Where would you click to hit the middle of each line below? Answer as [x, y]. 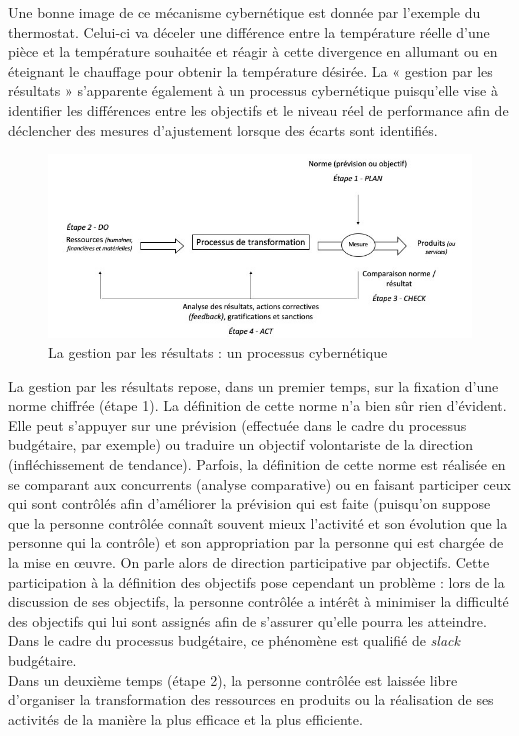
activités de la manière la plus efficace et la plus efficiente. [185, 718]
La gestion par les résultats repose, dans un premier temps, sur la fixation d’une [253, 385]
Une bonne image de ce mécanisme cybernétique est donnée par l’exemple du [244, 12]
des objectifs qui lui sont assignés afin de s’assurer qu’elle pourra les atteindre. [247, 620]
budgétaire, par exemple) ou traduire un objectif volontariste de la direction [241, 444]
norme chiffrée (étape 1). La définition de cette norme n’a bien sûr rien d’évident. [257, 405]
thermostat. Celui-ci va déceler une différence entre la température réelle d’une [249, 31]
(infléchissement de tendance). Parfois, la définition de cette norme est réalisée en [257, 464]
